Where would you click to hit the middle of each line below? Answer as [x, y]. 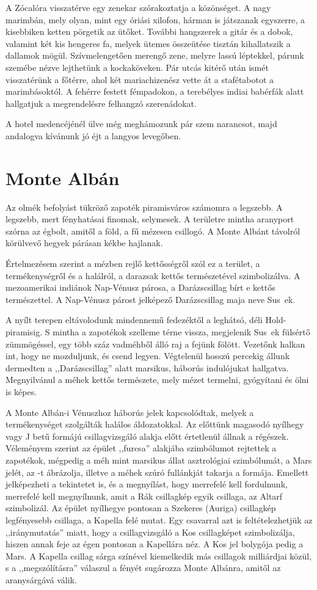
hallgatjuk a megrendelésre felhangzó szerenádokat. [101, 103]
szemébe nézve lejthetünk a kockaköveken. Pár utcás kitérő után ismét [137, 67]
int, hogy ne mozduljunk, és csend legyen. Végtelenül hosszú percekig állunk [148, 356]
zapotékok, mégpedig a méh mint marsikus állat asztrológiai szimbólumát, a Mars [159, 460]
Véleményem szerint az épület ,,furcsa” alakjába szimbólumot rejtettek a [141, 448]
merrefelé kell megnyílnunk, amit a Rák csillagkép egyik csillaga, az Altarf [144, 496]
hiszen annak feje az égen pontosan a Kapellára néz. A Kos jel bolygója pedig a [155, 544]
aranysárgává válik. [41, 579]
